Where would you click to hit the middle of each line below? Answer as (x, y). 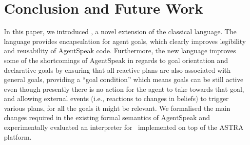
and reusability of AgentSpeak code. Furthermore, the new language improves (120, 51)
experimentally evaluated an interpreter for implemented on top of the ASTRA (124, 127)
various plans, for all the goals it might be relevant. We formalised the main (117, 108)
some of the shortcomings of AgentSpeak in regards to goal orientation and (116, 60)
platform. (18, 136)
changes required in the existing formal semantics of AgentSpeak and (107, 117)
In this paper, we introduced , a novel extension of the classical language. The (120, 31)
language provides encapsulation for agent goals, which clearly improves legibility (125, 41)
